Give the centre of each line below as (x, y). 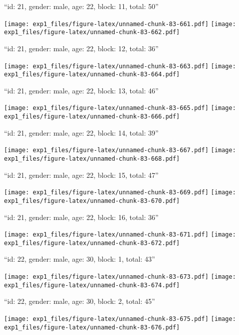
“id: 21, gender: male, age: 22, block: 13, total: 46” (81, 90)
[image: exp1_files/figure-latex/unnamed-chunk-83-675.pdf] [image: (120, 319)
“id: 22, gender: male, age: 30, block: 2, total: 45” (80, 301)
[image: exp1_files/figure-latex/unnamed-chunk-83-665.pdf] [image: (120, 108)
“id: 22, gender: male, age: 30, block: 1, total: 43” (80, 259)
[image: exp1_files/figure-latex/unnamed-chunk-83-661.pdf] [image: (120, 24)
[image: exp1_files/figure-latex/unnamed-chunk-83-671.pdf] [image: (120, 235)
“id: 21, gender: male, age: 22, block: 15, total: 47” (81, 175)
